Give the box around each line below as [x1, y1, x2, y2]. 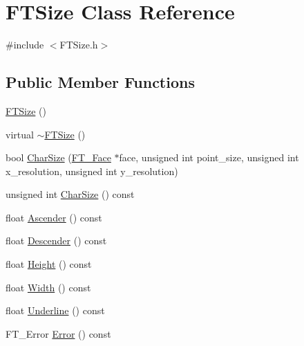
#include [6, 37, 44, 52]
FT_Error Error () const [6, 326, 111, 340]
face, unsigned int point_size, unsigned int [119, 150, 299, 165]
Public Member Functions [6, 71, 195, 93]
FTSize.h [59, 37, 98, 52]
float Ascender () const [6, 210, 102, 224]
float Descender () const [6, 233, 107, 248]
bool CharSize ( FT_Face [6, 150, 111, 165]
